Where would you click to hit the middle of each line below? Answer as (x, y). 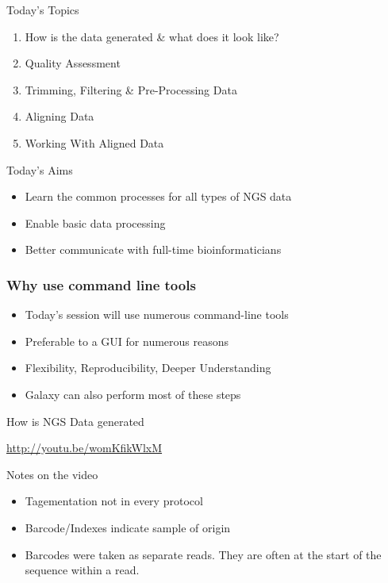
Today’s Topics (43, 10)
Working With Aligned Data (94, 142)
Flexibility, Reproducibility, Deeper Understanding (148, 368)
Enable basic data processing (95, 222)
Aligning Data (60, 116)
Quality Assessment (73, 63)
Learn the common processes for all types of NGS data (158, 196)
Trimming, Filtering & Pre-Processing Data (131, 89)
